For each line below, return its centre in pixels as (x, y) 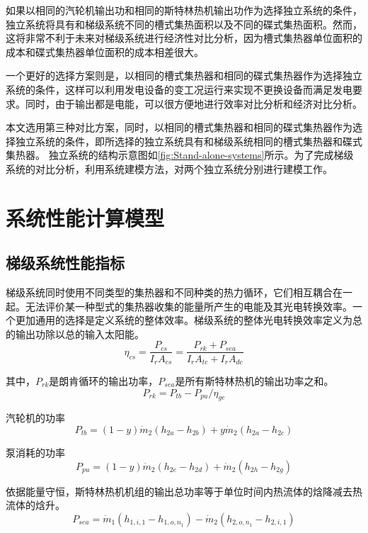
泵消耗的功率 (35, 452)
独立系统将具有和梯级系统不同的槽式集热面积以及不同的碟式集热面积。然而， (184, 24)
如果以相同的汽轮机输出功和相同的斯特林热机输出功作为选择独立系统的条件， (184, 10)
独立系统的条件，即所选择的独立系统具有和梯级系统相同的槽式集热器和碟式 (189, 141)
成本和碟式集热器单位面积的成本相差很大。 (105, 51)
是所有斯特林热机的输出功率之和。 (254, 381)
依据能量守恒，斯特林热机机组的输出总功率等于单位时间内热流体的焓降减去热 (184, 491)
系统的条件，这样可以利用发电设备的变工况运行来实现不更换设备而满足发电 (179, 89)
